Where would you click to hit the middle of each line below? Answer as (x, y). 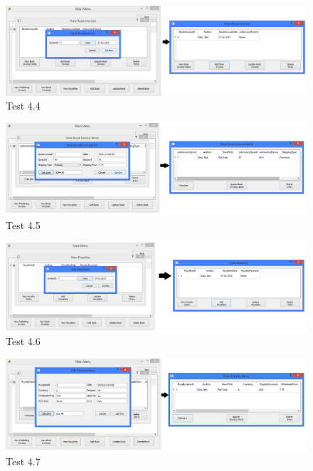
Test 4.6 (23, 341)
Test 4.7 (23, 461)
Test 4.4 (23, 106)
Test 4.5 (23, 225)
